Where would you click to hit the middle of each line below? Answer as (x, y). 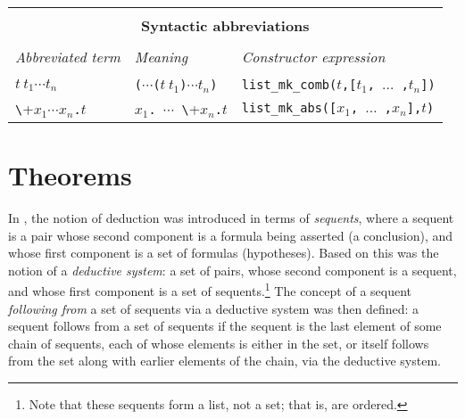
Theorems (70, 175)
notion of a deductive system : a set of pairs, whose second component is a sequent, (232, 270)
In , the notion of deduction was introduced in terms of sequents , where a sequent (231, 218)
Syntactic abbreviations (225, 25)
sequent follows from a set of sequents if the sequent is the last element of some (225, 326)
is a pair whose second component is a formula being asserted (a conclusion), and (231, 235)
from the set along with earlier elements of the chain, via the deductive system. (224, 361)
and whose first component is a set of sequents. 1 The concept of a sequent (210, 290)
